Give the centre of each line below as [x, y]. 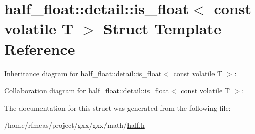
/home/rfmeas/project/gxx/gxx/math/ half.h [75, 125]
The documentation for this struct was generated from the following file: [118, 108]
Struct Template [162, 28]
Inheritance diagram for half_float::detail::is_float [83, 73]
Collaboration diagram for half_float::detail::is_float [87, 91]
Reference [40, 49]
